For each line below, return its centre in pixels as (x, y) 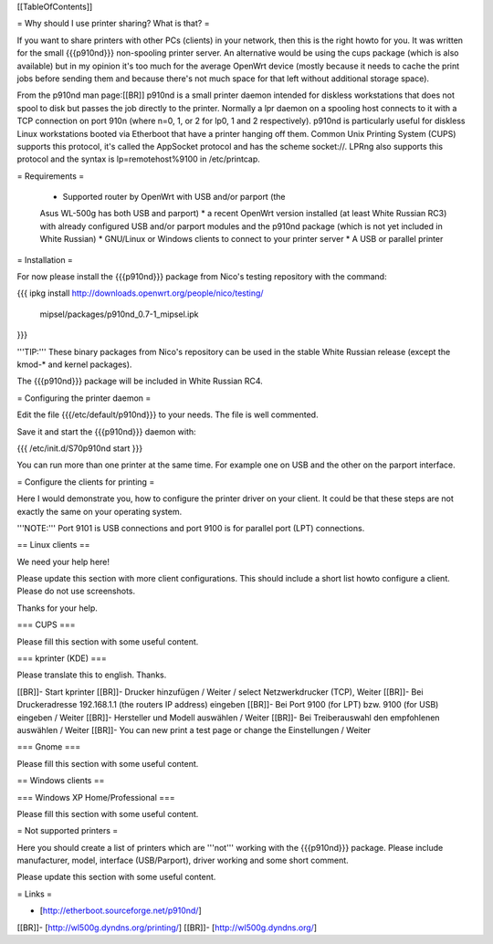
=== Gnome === (49, 747)
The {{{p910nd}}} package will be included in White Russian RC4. (140, 381)
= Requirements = (51, 176)
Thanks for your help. (57, 608)
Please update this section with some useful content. (116, 877)
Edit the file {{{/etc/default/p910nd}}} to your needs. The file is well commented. (168, 414)
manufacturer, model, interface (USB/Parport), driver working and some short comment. (183, 860)
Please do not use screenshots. (76, 591)
